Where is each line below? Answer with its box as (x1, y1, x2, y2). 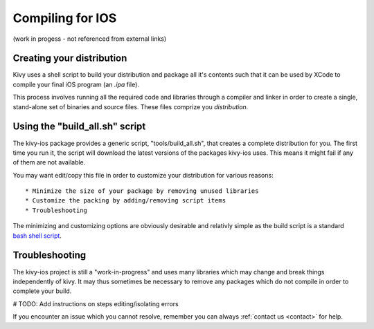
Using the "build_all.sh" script (12, 121, 146, 133)
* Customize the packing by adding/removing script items (25, 197, 226, 205)
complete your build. (12, 287, 72, 295)
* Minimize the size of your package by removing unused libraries (25, 187, 259, 195)
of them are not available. (12, 158, 86, 167)
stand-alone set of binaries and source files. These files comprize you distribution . (12, 102, 249, 111)
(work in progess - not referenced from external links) (12, 35, 167, 43)
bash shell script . (12, 232, 62, 240)
